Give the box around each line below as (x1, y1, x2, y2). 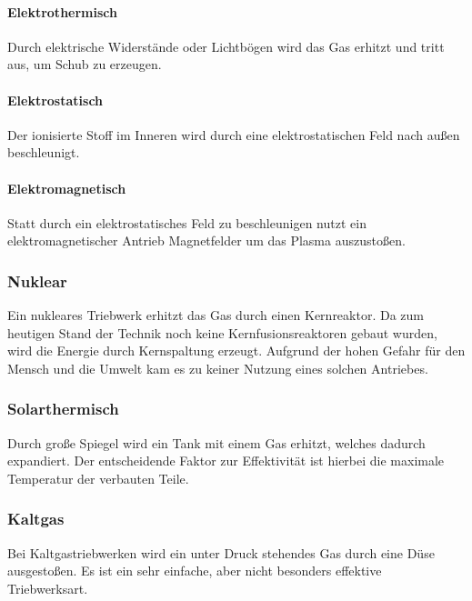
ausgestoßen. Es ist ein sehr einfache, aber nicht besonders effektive (7, 561, 382, 580)
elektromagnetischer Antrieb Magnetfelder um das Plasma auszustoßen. (7, 231, 406, 250)
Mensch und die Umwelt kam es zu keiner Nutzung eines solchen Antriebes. (7, 358, 428, 377)
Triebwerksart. (7, 578, 88, 597)
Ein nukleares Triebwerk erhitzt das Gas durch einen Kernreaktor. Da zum (7, 306, 424, 325)
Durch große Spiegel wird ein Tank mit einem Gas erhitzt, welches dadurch (7, 433, 426, 452)
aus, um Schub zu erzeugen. (7, 55, 162, 74)
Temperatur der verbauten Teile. (7, 468, 189, 487)
